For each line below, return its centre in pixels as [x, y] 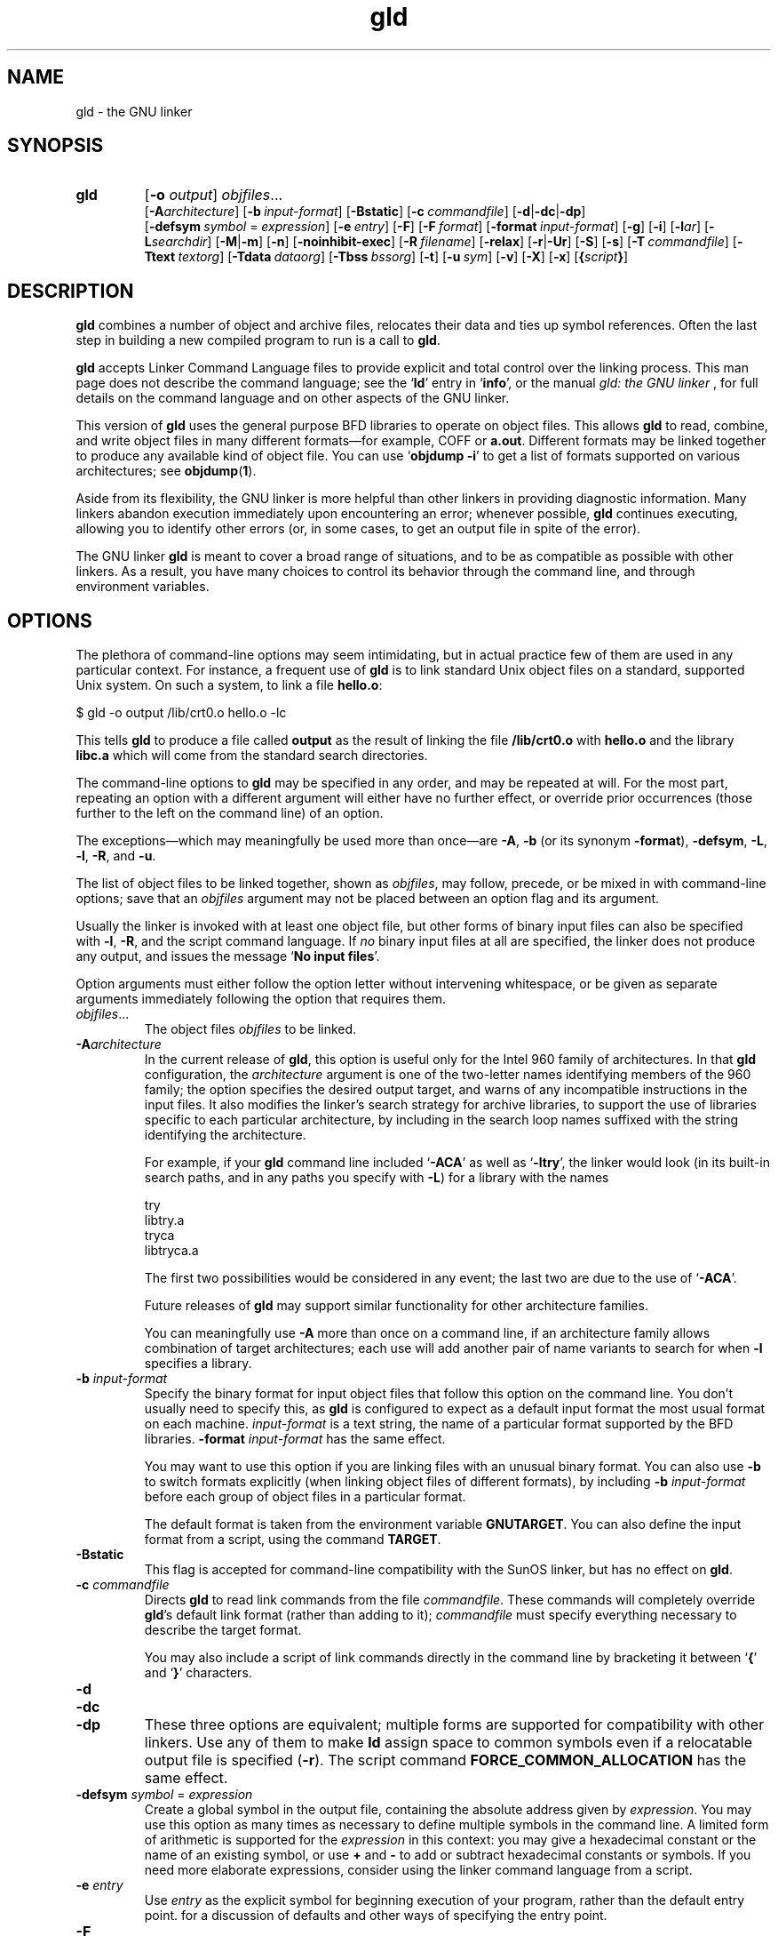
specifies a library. [198, 1364]
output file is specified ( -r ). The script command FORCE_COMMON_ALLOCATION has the [445, 1760]
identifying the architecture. [225, 1135]
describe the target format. [223, 1630]
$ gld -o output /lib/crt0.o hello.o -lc [181, 713]
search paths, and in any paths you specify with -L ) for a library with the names [377, 1178]
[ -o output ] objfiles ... [214, 195]
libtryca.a [171, 1251]
